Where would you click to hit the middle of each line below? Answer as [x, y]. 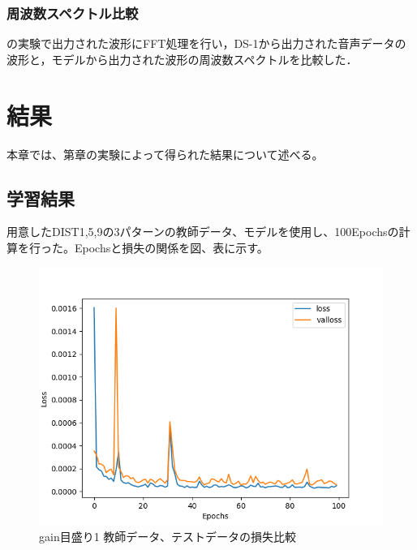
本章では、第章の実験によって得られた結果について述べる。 [165, 154]
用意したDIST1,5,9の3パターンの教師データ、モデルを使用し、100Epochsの [203, 232]
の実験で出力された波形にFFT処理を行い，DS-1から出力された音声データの [206, 43]
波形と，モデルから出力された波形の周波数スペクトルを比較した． [182, 59]
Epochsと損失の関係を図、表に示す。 [171, 247]
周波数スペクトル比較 [73, 13]
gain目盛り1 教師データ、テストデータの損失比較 [168, 537]
